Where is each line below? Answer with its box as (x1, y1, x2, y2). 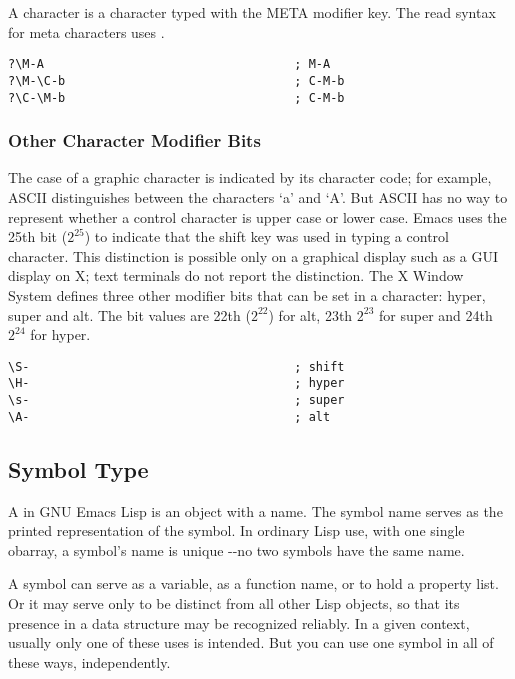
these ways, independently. (8, 651, 171, 672)
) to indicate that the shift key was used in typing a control (84, 226, 449, 247)
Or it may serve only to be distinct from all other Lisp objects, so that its (8, 592, 460, 613)
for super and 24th (379, 304, 493, 325)
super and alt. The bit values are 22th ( (8, 304, 251, 325)
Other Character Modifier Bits (8, 128, 261, 153)
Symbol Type (8, 453, 149, 484)
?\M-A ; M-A (8, 57, 331, 72)
